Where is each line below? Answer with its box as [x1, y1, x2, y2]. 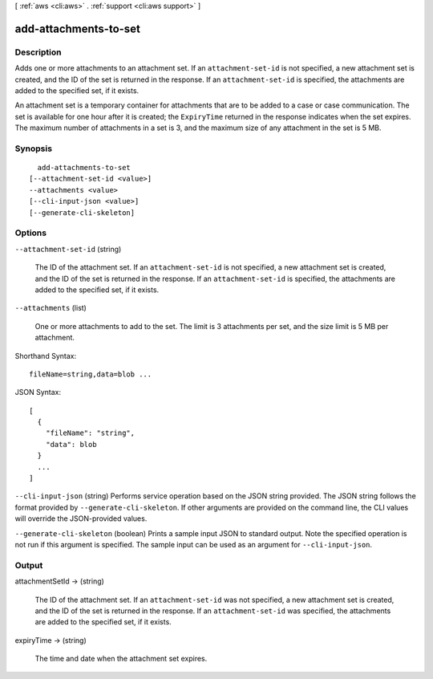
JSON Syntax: [14, 388, 62, 397]
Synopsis [14, 143, 52, 154]
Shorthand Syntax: [14, 351, 76, 360]
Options [14, 227, 47, 238]
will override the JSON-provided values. [14, 514, 148, 523]
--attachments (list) [14, 303, 87, 313]
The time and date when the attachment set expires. [34, 654, 208, 664]
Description [14, 47, 62, 58]
